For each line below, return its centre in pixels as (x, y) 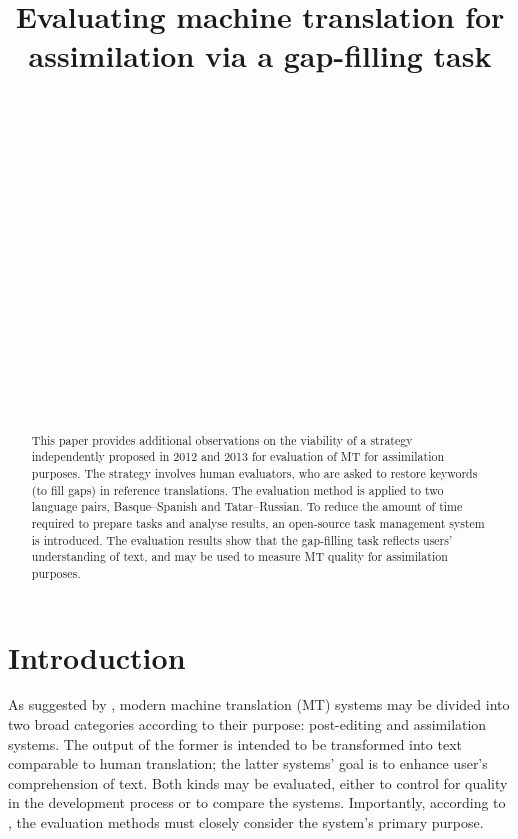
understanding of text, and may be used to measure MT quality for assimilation (239, 556)
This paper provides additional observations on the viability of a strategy (222, 439)
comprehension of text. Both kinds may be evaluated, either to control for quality (258, 782)
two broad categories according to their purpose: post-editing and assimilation (247, 724)
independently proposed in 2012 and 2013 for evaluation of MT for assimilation (238, 456)
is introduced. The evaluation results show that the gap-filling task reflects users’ (242, 539)
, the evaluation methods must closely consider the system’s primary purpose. (246, 822)
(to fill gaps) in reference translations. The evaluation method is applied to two (237, 489)
